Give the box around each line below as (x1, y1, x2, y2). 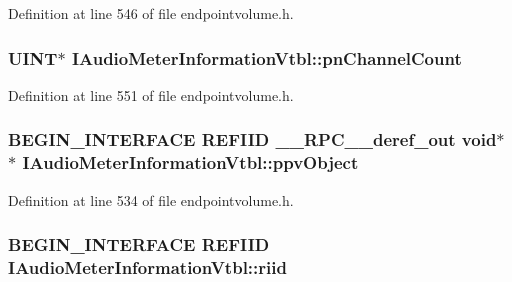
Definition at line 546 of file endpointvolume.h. (8, 3, 294, 23)
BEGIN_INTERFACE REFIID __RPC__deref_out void (8, 127, 497, 152)
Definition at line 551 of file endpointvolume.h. (8, 84, 294, 105)
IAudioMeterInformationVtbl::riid (8, 254, 287, 279)
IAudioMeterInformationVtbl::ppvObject (22, 150, 359, 175)
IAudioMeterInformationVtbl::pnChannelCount (71, 45, 462, 70)
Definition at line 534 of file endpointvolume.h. (8, 189, 294, 210)
